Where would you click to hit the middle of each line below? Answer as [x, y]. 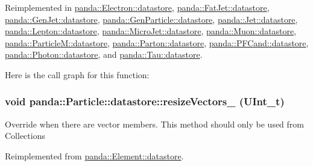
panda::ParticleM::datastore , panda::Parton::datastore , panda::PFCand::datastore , [157, 42]
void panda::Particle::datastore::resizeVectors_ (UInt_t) [145, 101]
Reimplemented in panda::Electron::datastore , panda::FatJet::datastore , [137, 7]
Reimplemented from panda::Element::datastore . [94, 155]
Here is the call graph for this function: [77, 74]
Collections [25, 136]
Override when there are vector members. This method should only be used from [155, 124]
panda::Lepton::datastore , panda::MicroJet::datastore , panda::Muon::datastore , [151, 31]
